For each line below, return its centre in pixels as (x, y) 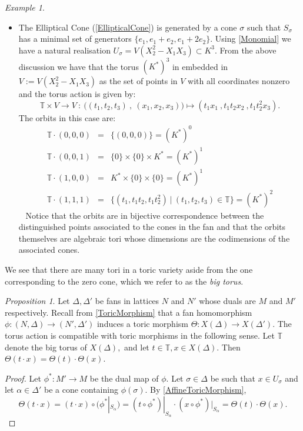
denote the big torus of (46, 347)
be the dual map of (124, 378)
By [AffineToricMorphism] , (198, 390)
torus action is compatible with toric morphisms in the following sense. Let (140, 335)
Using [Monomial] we (253, 39)
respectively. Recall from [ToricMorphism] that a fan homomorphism (129, 312)
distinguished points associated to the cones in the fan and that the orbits (152, 227)
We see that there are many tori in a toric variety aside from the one (129, 269)
